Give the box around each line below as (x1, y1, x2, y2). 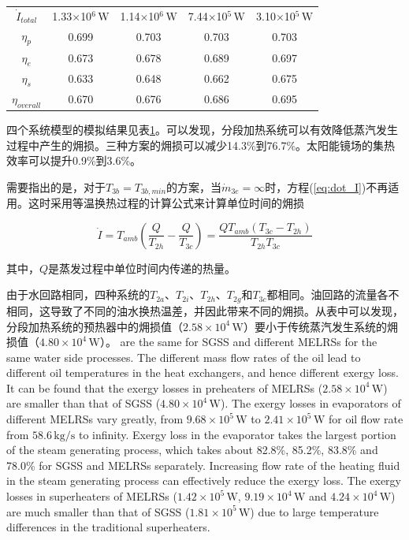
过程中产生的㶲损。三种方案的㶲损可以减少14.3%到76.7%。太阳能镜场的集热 (6, 136, 396, 153)
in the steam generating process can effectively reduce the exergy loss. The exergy (6, 472, 401, 489)
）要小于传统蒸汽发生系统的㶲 (243, 318, 398, 334)
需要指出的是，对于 (6, 178, 106, 195)
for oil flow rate (328, 411, 403, 427)
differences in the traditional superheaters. (6, 519, 210, 535)
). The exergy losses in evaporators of (221, 395, 401, 412)
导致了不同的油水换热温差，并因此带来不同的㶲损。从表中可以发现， (50, 302, 403, 318)
